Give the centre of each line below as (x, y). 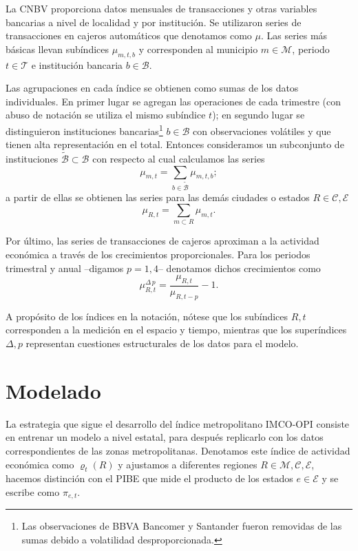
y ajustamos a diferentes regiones (188, 464)
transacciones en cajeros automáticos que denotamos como (129, 35)
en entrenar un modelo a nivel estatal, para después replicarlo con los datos (165, 437)
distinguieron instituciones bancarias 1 (84, 129)
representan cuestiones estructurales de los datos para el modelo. (162, 343)
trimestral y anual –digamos (65, 268)
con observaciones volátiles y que (262, 131)
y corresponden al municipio (198, 49)
